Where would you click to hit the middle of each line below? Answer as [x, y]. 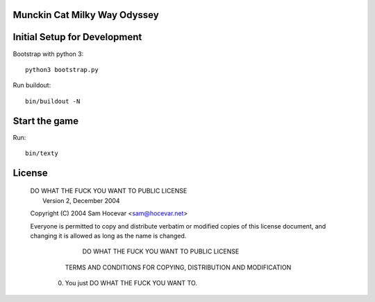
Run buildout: [32, 85]
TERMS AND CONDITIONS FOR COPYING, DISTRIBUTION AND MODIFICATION [178, 267]
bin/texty [42, 153]
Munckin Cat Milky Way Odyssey [86, 15]
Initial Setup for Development [77, 37]
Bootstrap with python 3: [48, 54]
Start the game [46, 121]
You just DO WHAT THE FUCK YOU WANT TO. [131, 283]
